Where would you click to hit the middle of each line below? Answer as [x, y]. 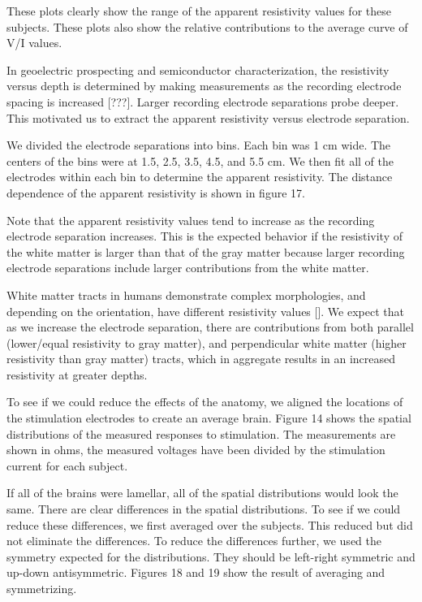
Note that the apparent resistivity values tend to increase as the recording [191, 220]
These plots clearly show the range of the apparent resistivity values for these [199, 11]
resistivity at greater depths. [77, 374]
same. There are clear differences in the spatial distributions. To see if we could [204, 509]
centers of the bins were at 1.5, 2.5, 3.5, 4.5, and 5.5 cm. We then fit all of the [200, 160]
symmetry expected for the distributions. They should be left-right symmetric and [211, 556]
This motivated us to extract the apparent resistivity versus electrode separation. [208, 117]
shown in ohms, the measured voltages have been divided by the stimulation [196, 450]
